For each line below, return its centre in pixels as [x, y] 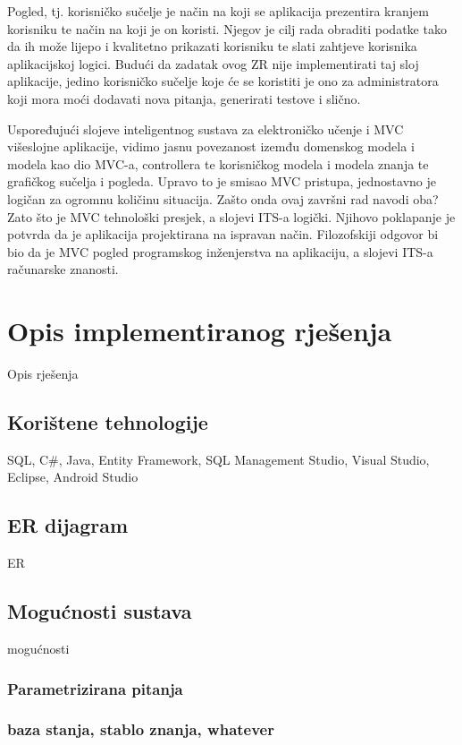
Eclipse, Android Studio [73, 477]
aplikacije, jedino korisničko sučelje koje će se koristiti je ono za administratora [223, 81]
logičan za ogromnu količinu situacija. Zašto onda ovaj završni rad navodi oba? [223, 198]
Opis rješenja [43, 374]
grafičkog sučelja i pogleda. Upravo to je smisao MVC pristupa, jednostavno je [222, 181]
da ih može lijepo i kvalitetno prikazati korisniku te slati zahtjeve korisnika [212, 46]
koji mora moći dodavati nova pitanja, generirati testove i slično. [184, 98]
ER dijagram [68, 525]
